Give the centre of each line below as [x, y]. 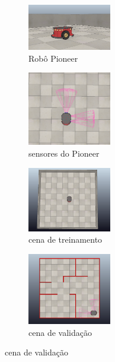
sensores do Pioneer [64, 153]
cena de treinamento [66, 239]
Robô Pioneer [53, 58]
